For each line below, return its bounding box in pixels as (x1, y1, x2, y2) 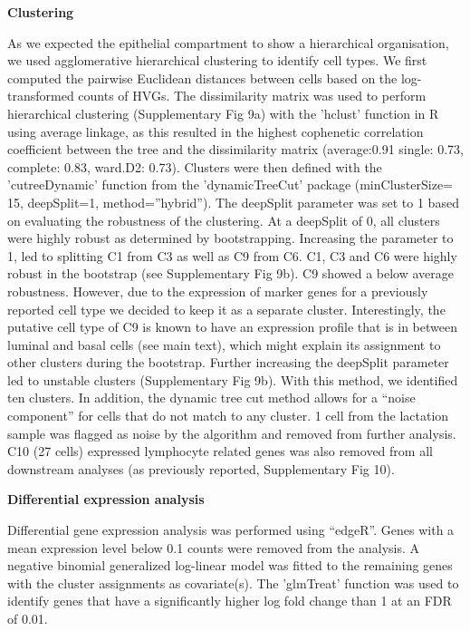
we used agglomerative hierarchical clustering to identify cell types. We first (7, 51, 427, 70)
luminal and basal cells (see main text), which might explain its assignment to (7, 335, 441, 354)
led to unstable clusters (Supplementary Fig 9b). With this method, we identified (7, 370, 458, 389)
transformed (7, 86, 74, 105)
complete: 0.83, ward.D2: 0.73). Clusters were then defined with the (7, 157, 382, 176)
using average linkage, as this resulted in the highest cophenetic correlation (7, 121, 424, 141)
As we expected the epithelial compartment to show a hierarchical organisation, (7, 33, 449, 52)
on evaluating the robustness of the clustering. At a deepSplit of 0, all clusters (7, 210, 440, 229)
